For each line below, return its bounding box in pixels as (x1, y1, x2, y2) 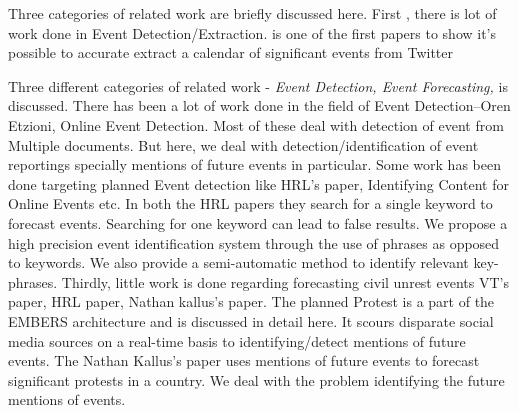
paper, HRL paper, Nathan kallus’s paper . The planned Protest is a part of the (8, 291, 495, 312)
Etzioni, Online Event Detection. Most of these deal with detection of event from (8, 114, 504, 135)
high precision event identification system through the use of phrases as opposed (8, 232, 500, 253)
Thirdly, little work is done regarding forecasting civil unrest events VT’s (61, 271, 509, 292)
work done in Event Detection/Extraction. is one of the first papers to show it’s (8, 22, 497, 43)
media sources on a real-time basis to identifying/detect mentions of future (8, 330, 466, 351)
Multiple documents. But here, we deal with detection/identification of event (8, 134, 479, 155)
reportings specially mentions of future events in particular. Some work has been (8, 154, 501, 175)
